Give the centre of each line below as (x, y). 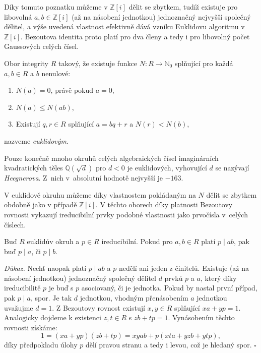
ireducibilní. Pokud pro (137, 241)
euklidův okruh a (53, 241)
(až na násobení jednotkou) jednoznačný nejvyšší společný (161, 16)
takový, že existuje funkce (97, 63)
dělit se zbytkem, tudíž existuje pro (183, 7)
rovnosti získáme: (31, 327)
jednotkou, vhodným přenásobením (134, 298)
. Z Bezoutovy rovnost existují (99, 307)
